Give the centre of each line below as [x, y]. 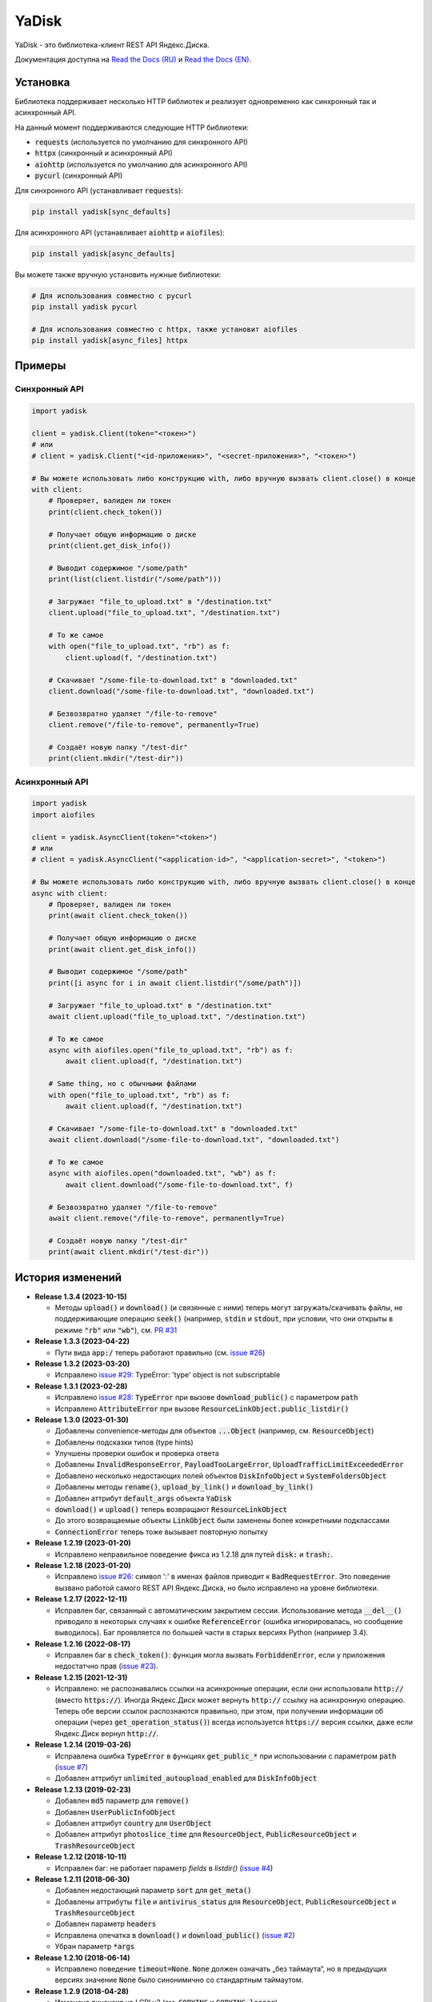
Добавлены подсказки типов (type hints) [124, 1442]
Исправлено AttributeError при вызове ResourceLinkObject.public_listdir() [202, 1409]
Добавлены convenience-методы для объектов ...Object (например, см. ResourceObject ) [214, 1431]
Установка [42, 82]
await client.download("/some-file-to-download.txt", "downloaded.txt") [194, 1140]
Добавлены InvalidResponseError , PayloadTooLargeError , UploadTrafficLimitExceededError [229, 1465]
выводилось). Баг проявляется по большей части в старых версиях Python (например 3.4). [212, 1633]
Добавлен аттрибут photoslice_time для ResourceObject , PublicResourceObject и [206, 1835]
